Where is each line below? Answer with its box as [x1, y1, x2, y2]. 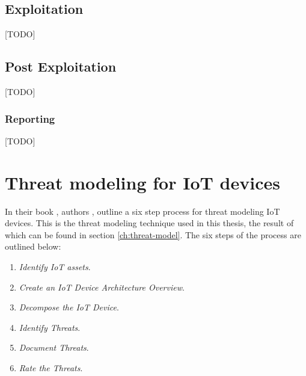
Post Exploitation [5, 57, 117, 76]
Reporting [5, 111, 55, 126]
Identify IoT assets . [19, 260, 91, 273]
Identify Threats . [19, 321, 81, 333]
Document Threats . [19, 341, 89, 354]
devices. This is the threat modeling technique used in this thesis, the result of [5, 217, 294, 229]
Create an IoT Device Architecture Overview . [19, 280, 185, 293]
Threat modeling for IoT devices [5, 170, 280, 194]
